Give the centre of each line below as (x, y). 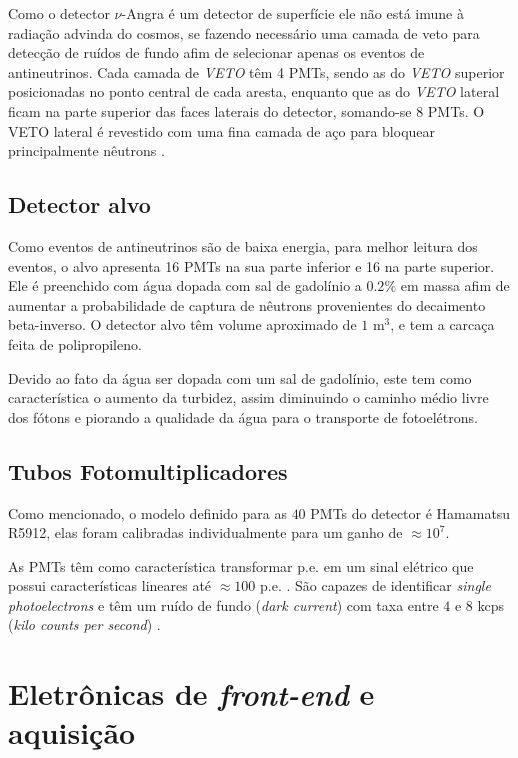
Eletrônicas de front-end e (191, 694)
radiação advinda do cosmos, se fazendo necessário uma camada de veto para (244, 32)
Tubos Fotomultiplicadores (148, 470)
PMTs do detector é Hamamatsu (410, 512)
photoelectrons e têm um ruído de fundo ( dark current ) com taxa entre (223, 604)
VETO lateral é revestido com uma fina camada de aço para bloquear (222, 130)
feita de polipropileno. (75, 343)
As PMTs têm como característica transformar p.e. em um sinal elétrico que (241, 565)
